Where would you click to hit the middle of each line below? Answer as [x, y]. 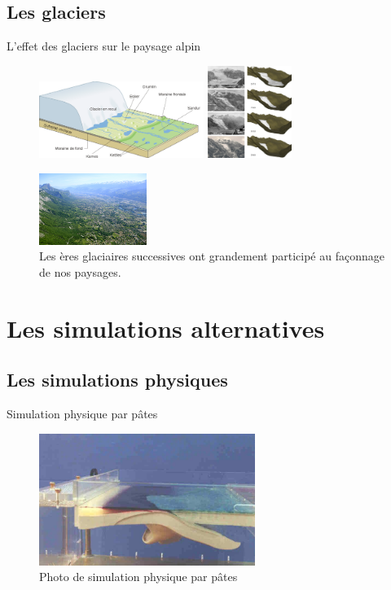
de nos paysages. [80, 272]
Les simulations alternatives [166, 328]
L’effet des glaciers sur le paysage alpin [104, 46]
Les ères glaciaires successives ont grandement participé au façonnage [212, 256]
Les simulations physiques [117, 380]
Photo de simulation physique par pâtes [138, 577]
